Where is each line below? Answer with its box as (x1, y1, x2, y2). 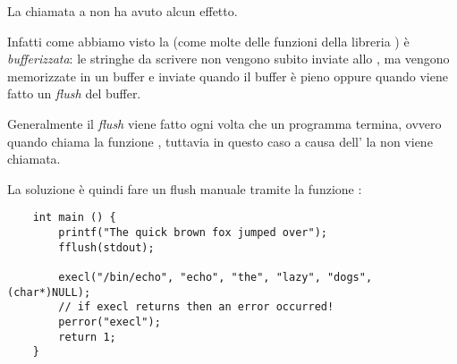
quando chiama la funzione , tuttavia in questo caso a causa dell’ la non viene (7, 131, 433, 150)
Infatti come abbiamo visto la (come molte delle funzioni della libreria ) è (7, 31, 410, 50)
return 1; (58, 330, 116, 343)
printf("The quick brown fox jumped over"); (58, 226, 327, 239)
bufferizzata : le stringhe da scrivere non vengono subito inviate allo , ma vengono (7, 49, 450, 68)
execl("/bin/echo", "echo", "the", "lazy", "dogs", (58, 270, 373, 284)
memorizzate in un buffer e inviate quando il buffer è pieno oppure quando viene (7, 66, 448, 85)
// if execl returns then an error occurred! (58, 301, 334, 314)
